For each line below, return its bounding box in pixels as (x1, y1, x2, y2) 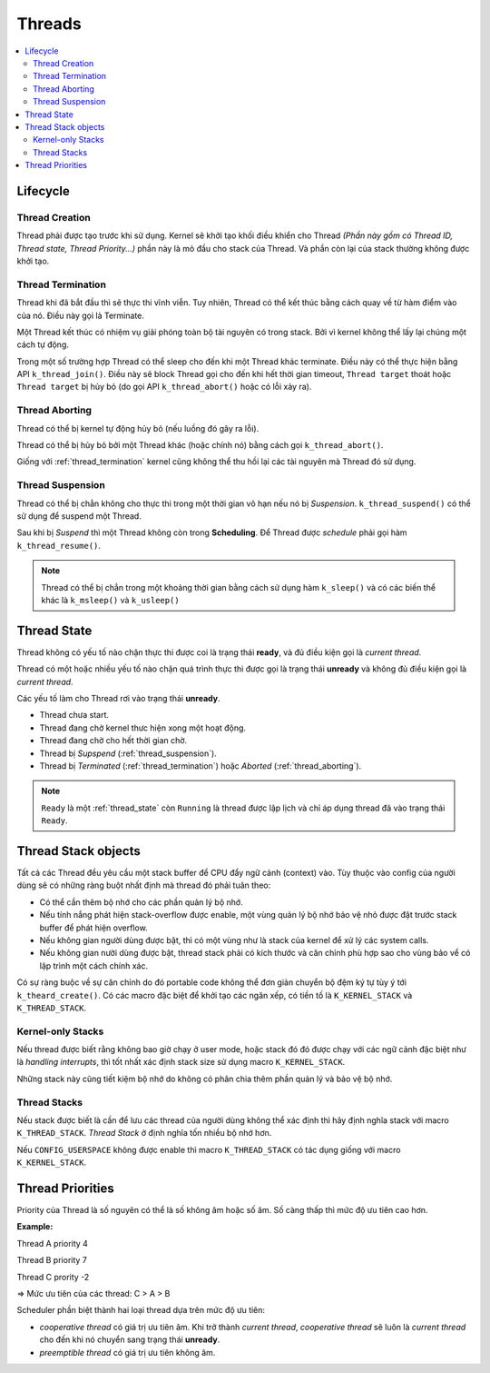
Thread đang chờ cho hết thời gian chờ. (39, 735, 188, 746)
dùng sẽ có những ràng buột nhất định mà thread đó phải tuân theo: (16, 880, 271, 890)
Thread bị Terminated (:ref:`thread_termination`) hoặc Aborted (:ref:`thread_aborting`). (39, 760, 362, 771)
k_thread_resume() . (16, 540, 102, 551)
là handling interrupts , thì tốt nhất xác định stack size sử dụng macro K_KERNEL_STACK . (16, 1057, 346, 1068)
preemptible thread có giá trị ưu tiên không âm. (39, 1347, 216, 1358)
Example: (16, 1221, 54, 1232)
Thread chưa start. (39, 710, 109, 721)
